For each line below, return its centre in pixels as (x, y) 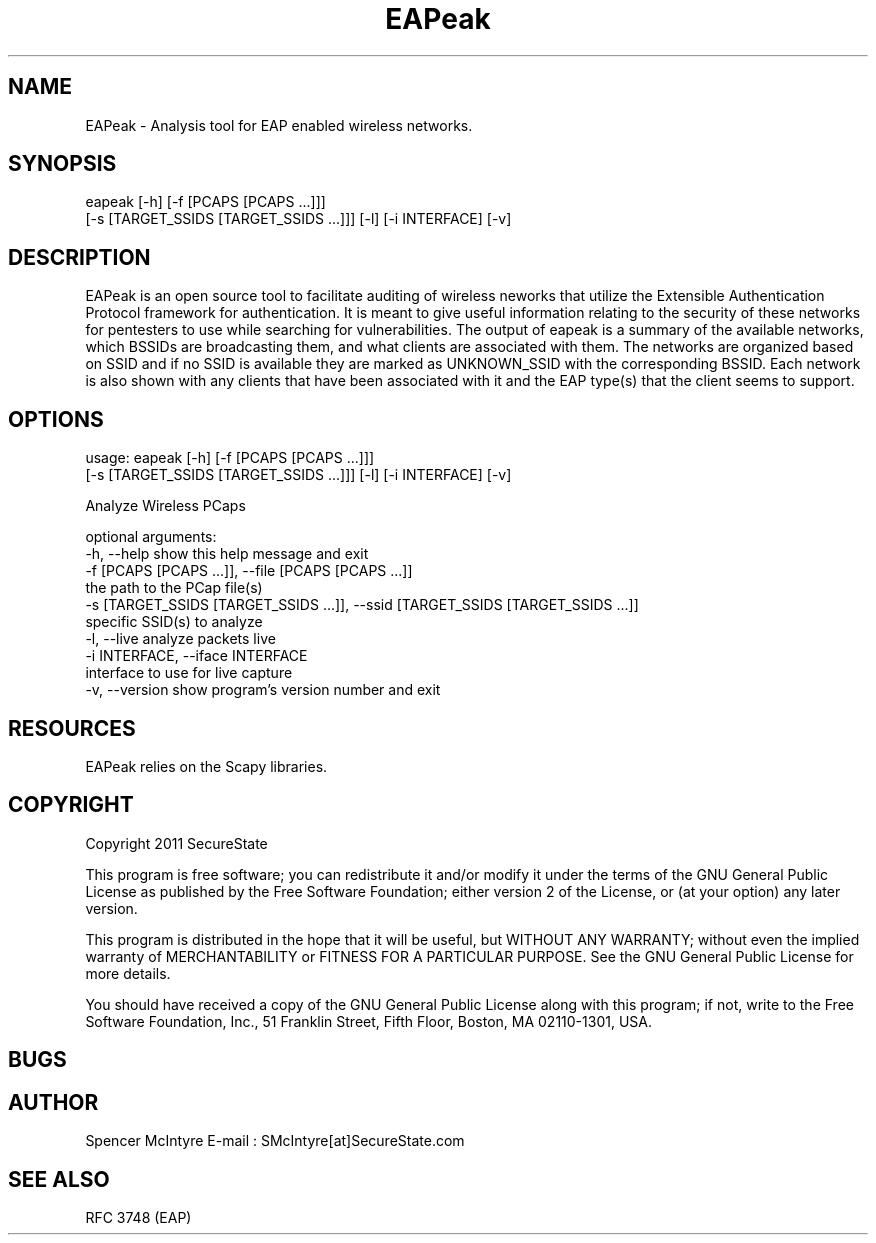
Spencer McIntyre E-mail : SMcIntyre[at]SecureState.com (275, 1141)
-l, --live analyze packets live (180, 639)
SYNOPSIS (62, 164)
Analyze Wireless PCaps (165, 506)
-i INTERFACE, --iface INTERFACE (196, 656)
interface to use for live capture (189, 673)
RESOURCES (72, 728)
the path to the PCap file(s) (174, 588)
